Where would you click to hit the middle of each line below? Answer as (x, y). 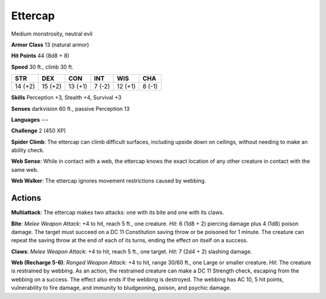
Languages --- (30, 119)
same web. (25, 169)
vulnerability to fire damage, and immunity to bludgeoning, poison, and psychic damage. (121, 288)
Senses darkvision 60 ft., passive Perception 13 (70, 109)
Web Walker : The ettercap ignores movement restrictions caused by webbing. (109, 181)
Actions (26, 198)
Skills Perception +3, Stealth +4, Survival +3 (66, 98)
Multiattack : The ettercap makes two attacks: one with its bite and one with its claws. (118, 212)
